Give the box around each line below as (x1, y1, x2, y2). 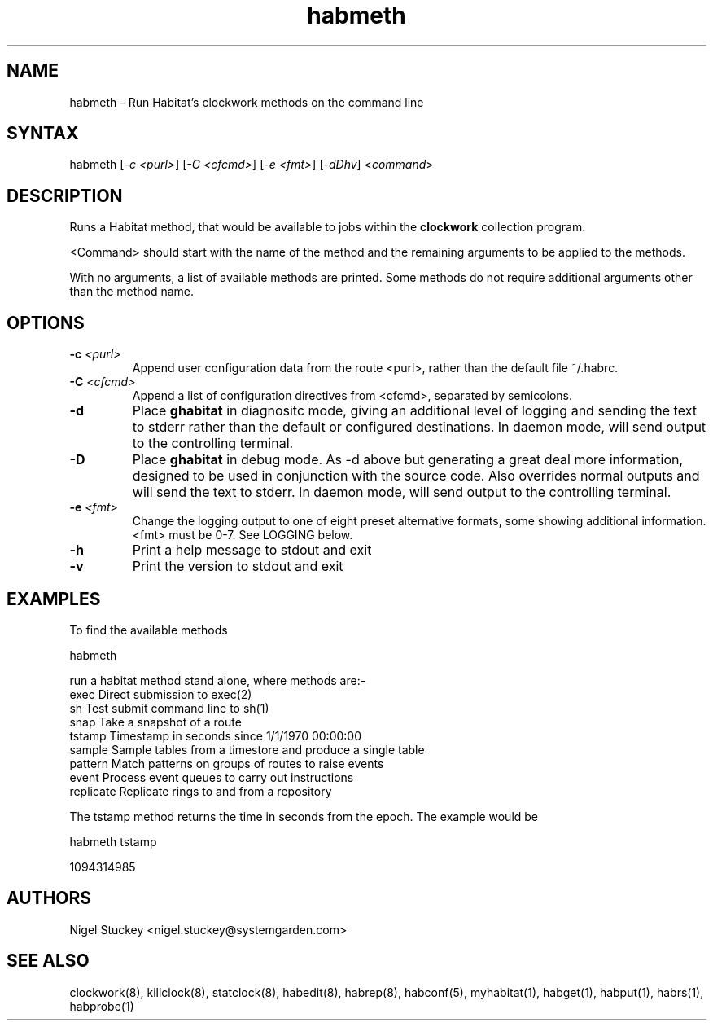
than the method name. (69, 284, 195, 299)
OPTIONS (7, 312, 85, 333)
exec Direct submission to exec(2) (69, 687, 252, 701)
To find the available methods (69, 622, 228, 637)
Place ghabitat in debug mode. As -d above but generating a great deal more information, (132, 451, 684, 468)
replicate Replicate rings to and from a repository (69, 783, 332, 798)
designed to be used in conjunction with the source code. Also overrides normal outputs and (132, 467, 700, 485)
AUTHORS (7, 888, 92, 909)
